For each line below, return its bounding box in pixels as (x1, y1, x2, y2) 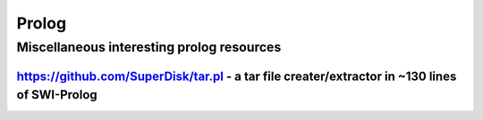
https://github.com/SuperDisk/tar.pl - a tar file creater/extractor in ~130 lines (16, 68, 457, 84)
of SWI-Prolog (16, 87, 97, 102)
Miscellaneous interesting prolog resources (16, 39, 282, 55)
